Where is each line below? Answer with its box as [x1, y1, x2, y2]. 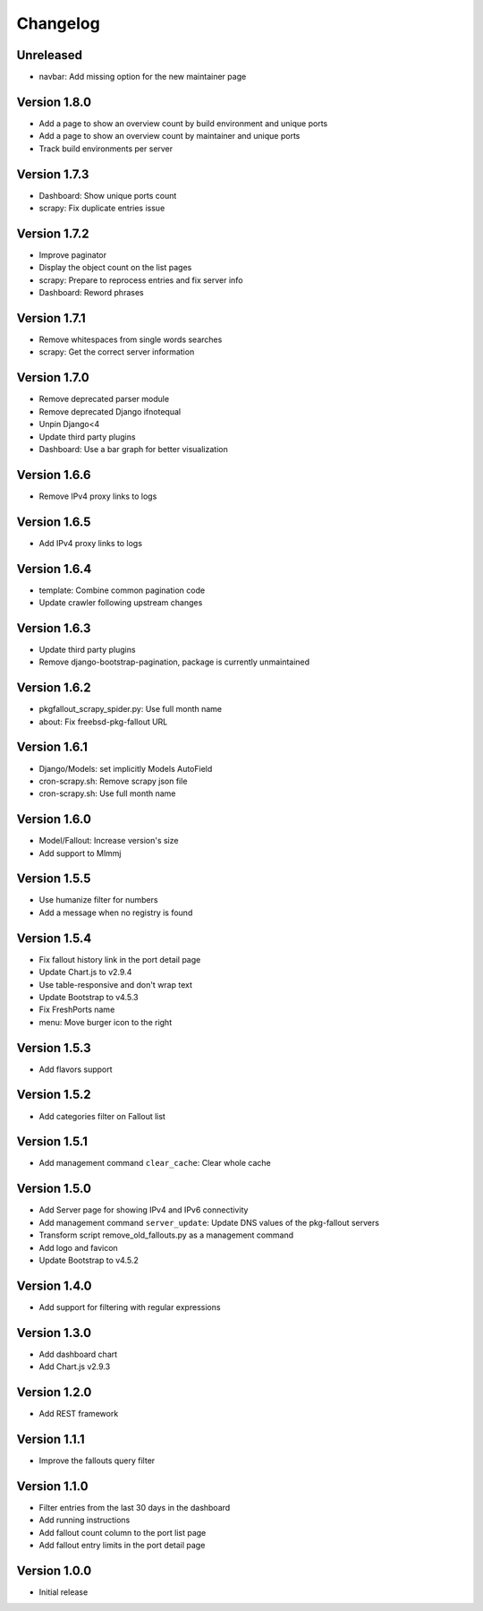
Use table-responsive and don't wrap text [38, 979, 192, 990]
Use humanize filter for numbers [38, 895, 158, 905]
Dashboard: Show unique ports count [38, 190, 177, 201]
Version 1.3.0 [16, 1325, 92, 1341]
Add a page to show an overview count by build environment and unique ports [38, 117, 328, 129]
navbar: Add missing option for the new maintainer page [38, 72, 247, 82]
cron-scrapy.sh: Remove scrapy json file [38, 776, 188, 786]
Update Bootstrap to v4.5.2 [38, 1255, 139, 1265]
